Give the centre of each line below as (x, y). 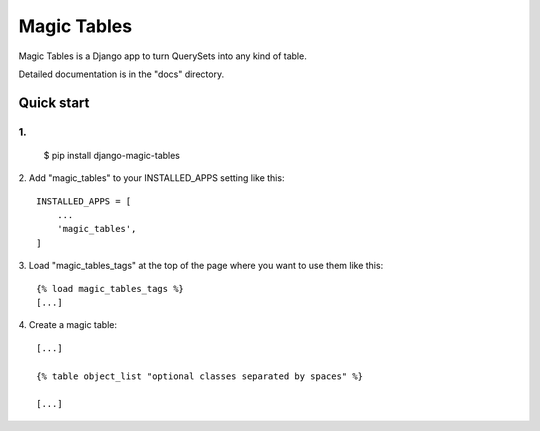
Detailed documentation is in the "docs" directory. (121, 74)
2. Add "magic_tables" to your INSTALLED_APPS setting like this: (151, 178)
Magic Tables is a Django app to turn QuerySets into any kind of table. (162, 56)
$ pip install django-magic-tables (111, 155)
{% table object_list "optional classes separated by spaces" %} (200, 376)
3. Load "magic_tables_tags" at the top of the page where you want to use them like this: (201, 266)
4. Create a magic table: (68, 325)
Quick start (54, 102)
